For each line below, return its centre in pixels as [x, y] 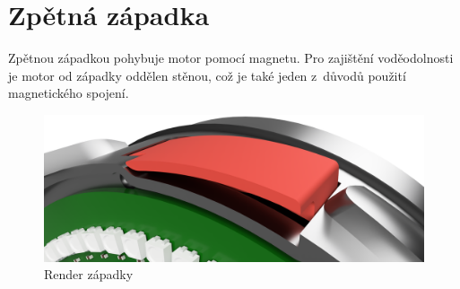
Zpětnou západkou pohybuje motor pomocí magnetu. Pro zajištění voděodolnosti [231, 58]
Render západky [89, 274]
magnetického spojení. [69, 93]
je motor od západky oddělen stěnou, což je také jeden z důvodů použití [207, 75]
